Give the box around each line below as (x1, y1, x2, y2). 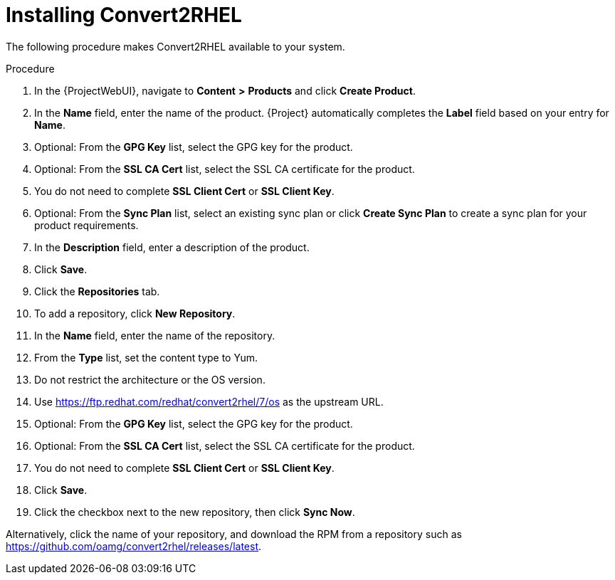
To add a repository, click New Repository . (34, 307, 236, 320)
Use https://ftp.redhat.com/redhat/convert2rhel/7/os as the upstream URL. (34, 395, 384, 408)
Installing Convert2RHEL (6, 3, 242, 27)
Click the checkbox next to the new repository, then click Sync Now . (34, 505, 355, 518)
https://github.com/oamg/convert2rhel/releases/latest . (6, 539, 262, 552)
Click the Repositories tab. (34, 285, 160, 297)
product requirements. (34, 218, 139, 231)
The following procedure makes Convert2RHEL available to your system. (6, 40, 345, 53)
